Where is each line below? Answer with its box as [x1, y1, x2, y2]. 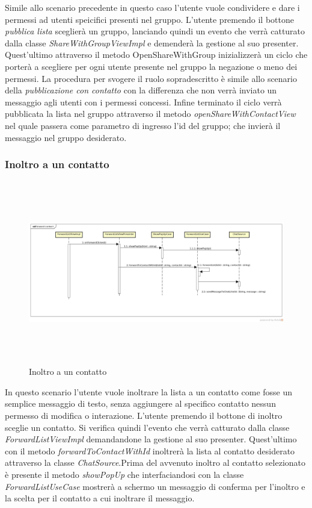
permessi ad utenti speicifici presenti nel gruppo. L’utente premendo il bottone [5, 13, 294, 25]
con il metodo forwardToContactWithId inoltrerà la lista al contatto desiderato [5, 444, 295, 457]
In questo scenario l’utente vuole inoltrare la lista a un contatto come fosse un [5, 385, 293, 398]
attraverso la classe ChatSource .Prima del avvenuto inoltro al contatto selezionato [5, 456, 306, 469]
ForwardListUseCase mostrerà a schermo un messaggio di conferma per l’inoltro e [5, 480, 305, 492]
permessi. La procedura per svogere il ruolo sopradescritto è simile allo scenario [5, 72, 297, 84]
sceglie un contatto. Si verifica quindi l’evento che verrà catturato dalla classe [5, 421, 290, 433]
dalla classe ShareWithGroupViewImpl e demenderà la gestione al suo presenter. [5, 36, 299, 49]
